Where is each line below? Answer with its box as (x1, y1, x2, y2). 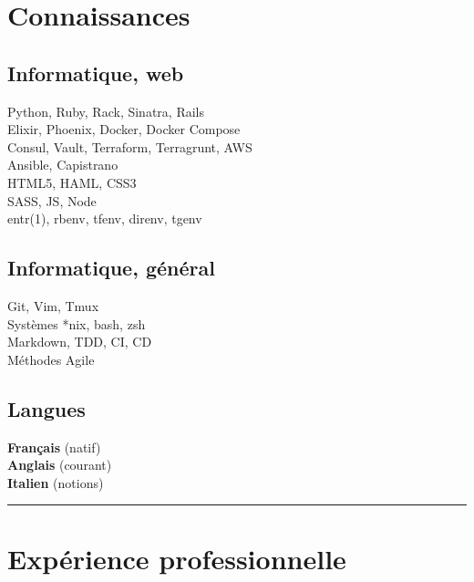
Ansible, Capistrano (7, 155, 118, 174)
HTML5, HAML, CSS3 (7, 172, 137, 192)
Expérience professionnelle (7, 540, 346, 577)
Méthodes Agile (7, 349, 95, 369)
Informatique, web (7, 58, 184, 87)
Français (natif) (7, 437, 101, 456)
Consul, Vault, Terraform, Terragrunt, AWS (7, 137, 252, 156)
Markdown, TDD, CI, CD (7, 332, 152, 351)
